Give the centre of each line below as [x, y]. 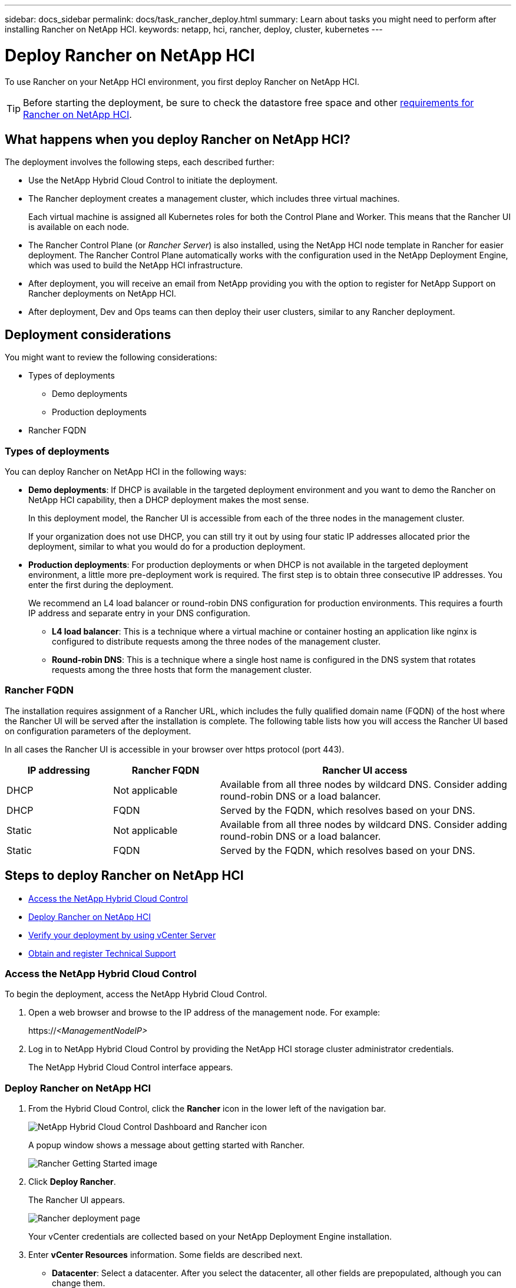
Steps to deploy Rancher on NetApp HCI [124, 876]
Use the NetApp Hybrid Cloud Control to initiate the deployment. [153, 180]
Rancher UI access [365, 770]
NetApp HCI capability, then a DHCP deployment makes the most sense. [169, 500]
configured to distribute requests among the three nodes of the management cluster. [216, 641]
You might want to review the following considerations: [111, 357]
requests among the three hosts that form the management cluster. [182, 669]
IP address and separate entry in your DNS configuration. [139, 613]
